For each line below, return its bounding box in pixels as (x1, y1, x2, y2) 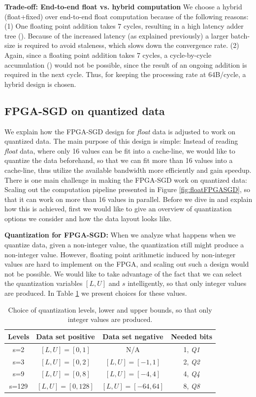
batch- (230, 30, 250, 40)
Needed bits (171, 331, 213, 341)
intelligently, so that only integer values (128, 278, 247, 288)
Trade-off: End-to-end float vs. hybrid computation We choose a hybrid (4, 1, 242, 11)
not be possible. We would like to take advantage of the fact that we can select (4, 268, 242, 278)
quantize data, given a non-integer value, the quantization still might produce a (4, 239, 244, 250)
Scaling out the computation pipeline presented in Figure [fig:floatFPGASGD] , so (4, 184, 251, 195)
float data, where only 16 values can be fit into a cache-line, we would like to (4, 145, 235, 156)
